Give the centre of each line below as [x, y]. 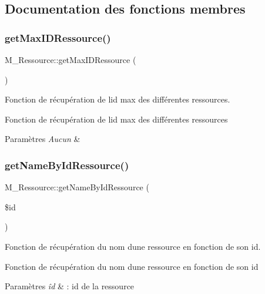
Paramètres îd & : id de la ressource [70, 286]
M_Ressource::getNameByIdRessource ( [77, 187]
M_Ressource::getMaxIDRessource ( [71, 60]
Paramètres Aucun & [43, 139]
